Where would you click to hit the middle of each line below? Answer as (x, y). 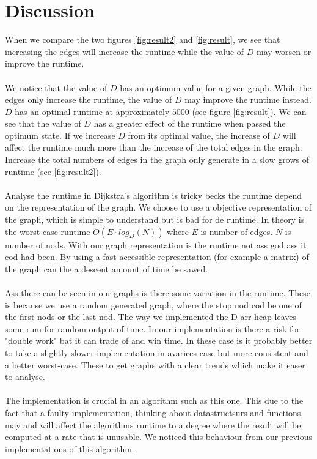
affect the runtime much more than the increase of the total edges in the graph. (154, 147)
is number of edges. (237, 231)
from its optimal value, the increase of (199, 135)
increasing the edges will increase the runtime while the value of (125, 51)
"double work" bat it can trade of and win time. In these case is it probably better (159, 341)
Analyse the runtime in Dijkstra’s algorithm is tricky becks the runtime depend (154, 195)
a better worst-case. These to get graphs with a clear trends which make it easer (155, 364)
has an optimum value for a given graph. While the (216, 87)
